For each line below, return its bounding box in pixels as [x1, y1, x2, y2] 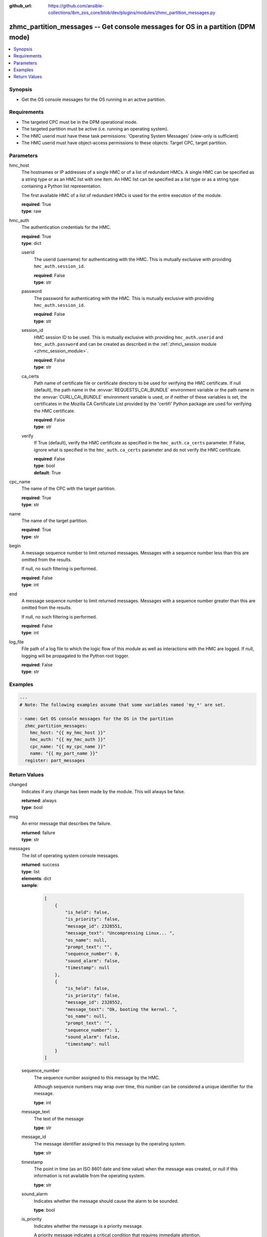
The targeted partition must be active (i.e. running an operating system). [21, 126, 169, 132]
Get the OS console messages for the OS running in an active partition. [21, 96, 166, 102]
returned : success [21, 861, 59, 868]
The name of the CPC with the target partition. [21, 485, 116, 492]
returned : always [21, 798, 57, 804]
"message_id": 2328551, [65, 923, 123, 929]
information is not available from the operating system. [34, 1173, 145, 1179]
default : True [34, 470, 61, 476]
